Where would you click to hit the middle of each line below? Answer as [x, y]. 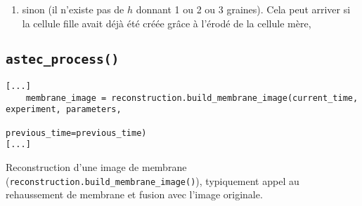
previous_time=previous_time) [76, 133]
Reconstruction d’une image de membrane [96, 166]
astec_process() [63, 59]
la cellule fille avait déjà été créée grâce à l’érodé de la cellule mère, [167, 23]
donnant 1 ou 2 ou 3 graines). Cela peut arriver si [243, 9]
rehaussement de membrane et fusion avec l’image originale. [134, 194]
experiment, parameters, [64, 110]
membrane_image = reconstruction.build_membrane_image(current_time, [192, 98]
